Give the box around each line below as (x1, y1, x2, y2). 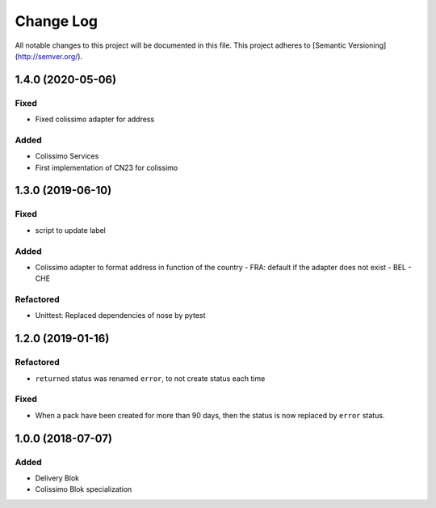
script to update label (35, 225, 107, 235)
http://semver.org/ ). (17, 51, 83, 61)
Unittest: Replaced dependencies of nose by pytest (35, 311, 206, 320)
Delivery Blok (35, 473, 80, 483)
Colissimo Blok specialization (35, 485, 132, 494)
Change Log (15, 12, 99, 30)
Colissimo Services (35, 151, 99, 161)
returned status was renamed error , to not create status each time (35, 373, 266, 383)
